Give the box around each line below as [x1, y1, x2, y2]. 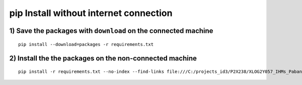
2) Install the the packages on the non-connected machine [9, 54, 197, 62]
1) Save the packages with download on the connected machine [9, 26, 213, 35]
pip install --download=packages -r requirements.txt [18, 41, 154, 47]
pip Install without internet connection [9, 7, 173, 18]
